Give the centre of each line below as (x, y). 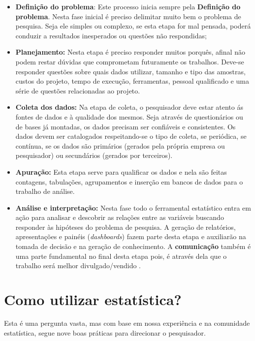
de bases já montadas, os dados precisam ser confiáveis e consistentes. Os (126, 126)
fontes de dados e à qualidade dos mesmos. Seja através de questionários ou (129, 116)
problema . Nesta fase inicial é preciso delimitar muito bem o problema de (128, 16)
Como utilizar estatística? (93, 299)
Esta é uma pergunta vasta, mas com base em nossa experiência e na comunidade (127, 323)
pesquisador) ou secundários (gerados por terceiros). (94, 155)
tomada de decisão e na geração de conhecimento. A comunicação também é (133, 246)
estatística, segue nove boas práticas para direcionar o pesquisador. (105, 332)
